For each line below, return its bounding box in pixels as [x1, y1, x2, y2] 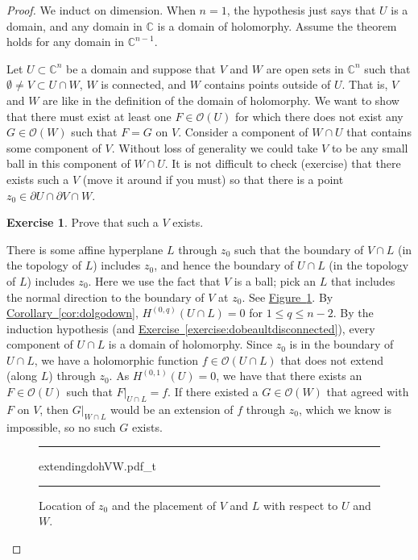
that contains [346, 123, 412, 140]
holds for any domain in [6, 33, 124, 50]
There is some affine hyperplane [6, 240, 163, 257]
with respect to [263, 496, 338, 513]
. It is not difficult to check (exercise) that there [164, 155, 401, 172]
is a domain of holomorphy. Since [108, 336, 272, 353]
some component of [6, 139, 101, 156]
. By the [333, 304, 374, 321]
